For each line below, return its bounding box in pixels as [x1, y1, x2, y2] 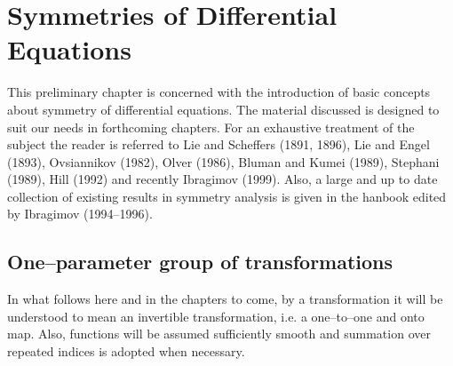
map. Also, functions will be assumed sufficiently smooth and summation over [7, 324, 431, 343]
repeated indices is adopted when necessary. [7, 342, 245, 361]
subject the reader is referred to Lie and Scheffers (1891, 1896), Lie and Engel [7, 135, 430, 154]
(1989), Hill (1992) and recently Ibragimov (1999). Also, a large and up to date [7, 170, 438, 188]
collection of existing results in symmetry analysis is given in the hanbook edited [7, 187, 447, 205]
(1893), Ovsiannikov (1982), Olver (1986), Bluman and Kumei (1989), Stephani [7, 152, 440, 171]
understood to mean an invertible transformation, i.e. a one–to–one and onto [7, 306, 425, 325]
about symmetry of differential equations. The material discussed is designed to [7, 99, 440, 118]
